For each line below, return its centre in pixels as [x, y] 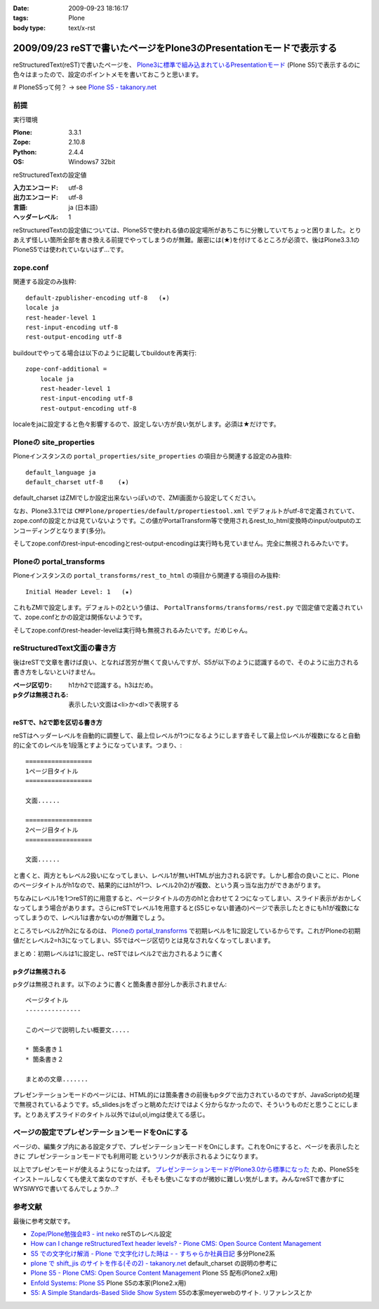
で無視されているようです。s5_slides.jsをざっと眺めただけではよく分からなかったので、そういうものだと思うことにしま [186, 1105]
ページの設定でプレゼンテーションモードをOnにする [101, 1132]
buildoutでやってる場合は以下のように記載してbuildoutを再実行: [105, 353]
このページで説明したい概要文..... [78, 1030]
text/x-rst [82, 27]
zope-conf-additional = [66, 369]
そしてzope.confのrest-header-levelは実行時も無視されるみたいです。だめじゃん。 [132, 630]
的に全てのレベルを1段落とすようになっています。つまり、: [98, 745]
